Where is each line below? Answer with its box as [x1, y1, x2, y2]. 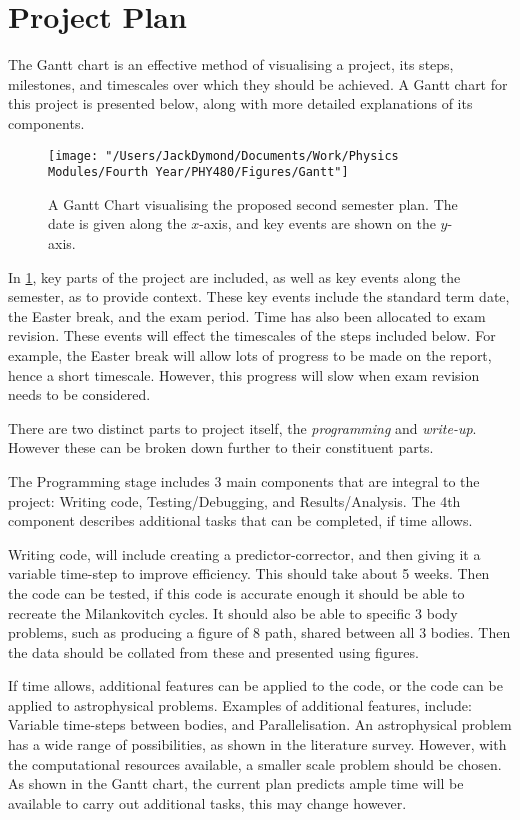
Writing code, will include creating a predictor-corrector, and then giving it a [8, 543, 481, 564]
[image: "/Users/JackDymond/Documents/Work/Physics [48, 148, 399, 163]
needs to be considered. [8, 384, 151, 405]
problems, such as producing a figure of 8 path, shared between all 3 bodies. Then [8, 622, 511, 643]
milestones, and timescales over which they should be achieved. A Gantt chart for [8, 73, 508, 94]
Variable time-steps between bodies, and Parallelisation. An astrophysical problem [8, 714, 512, 735]
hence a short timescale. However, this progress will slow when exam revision [8, 364, 480, 385]
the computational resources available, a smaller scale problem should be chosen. [8, 753, 502, 774]
